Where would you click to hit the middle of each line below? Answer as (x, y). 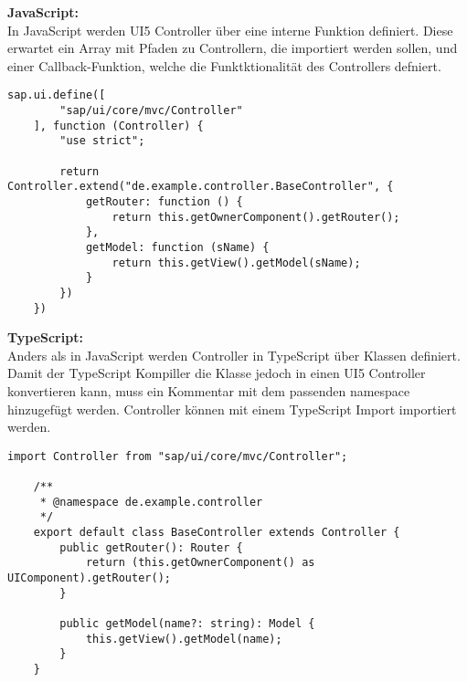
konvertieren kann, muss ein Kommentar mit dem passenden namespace (209, 391)
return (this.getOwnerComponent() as (200, 563)
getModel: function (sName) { (177, 247)
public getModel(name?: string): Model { (187, 624)
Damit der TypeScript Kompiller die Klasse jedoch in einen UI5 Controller (217, 373)
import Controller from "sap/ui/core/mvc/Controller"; (178, 456)
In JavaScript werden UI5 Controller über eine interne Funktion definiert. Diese (230, 30)
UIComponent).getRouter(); (89, 578)
